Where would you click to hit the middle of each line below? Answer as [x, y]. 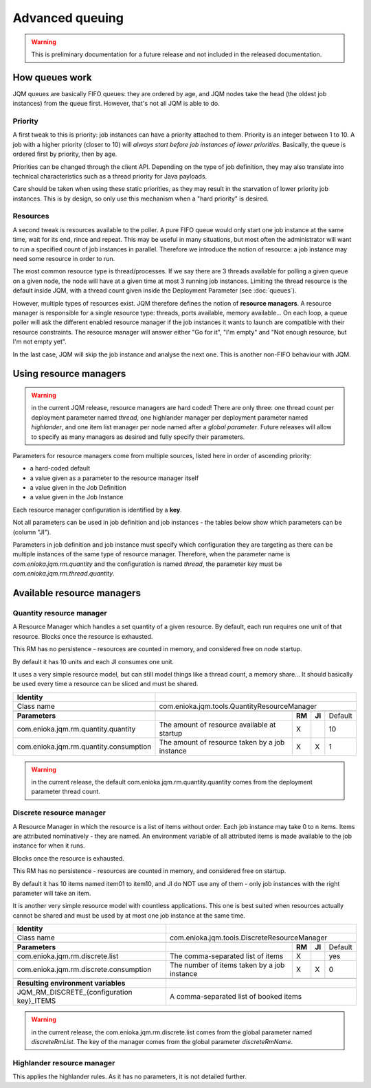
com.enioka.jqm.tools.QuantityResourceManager [238, 706]
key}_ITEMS [36, 1001]
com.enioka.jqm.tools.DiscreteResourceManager [248, 938]
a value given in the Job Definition [78, 488]
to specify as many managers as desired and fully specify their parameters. [138, 437]
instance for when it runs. [49, 846]
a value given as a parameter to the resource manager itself [114, 478]
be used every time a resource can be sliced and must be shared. [105, 684]
